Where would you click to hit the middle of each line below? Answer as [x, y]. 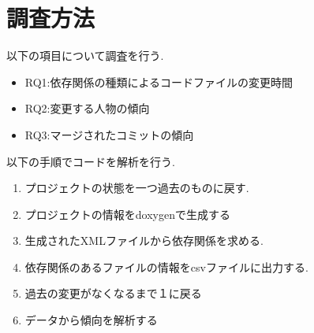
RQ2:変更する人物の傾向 [87, 108]
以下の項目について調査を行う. [85, 55]
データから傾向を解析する [91, 320]
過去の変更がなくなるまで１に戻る [113, 293]
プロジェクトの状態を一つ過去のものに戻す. [137, 188]
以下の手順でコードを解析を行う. [91, 161]
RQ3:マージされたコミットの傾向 [109, 134]
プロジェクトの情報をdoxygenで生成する [127, 214]
